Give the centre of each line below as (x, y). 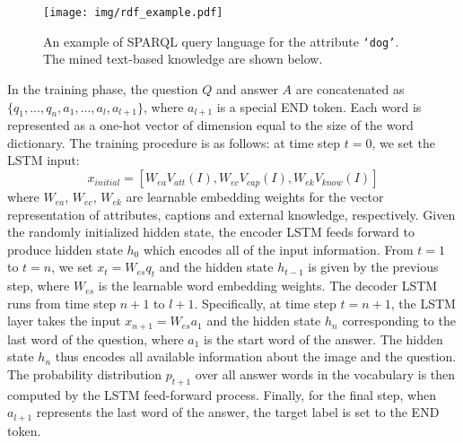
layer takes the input (64, 321)
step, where (39, 286)
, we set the (403, 142)
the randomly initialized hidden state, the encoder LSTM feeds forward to (211, 232)
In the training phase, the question (103, 88)
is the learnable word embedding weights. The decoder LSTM (268, 286)
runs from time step (62, 303)
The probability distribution (85, 374)
